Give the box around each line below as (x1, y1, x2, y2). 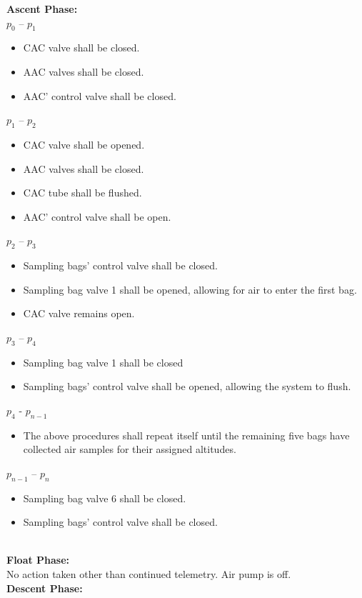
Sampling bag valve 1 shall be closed (23, 354, 183, 369)
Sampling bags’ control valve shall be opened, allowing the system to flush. (23, 379, 351, 394)
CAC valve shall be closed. (23, 40, 140, 55)
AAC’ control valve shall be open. (23, 209, 171, 224)
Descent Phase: (6, 580, 83, 595)
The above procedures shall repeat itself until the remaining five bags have (23, 427, 350, 442)
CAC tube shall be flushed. (23, 185, 142, 200)
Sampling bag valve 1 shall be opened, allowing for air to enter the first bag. (23, 281, 357, 296)
